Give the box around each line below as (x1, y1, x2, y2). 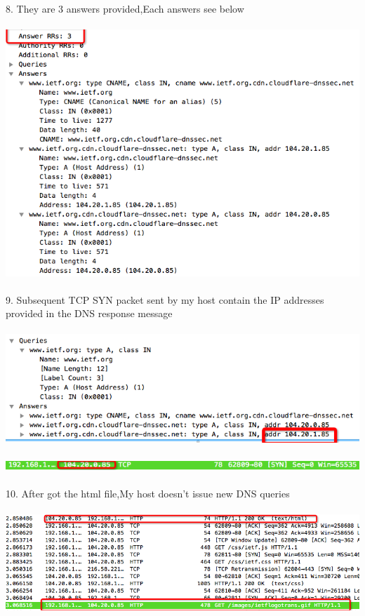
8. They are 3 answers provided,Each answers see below (6, 1, 244, 15)
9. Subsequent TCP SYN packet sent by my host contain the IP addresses (6, 292, 324, 307)
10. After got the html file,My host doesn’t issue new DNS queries (6, 486, 290, 501)
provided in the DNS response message (6, 306, 173, 321)
